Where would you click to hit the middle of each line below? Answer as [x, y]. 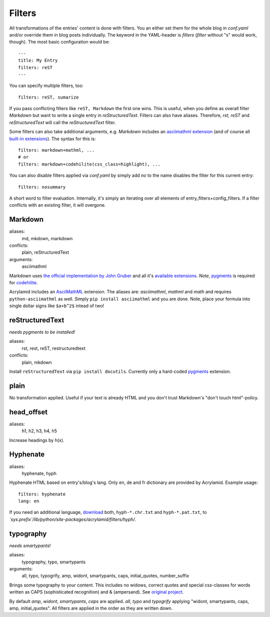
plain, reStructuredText [45, 252]
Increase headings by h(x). [37, 440]
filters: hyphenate [42, 494]
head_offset [28, 412]
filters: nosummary [42, 187]
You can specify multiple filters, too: [46, 86]
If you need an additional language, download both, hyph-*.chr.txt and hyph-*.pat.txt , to [108, 512]
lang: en [29, 501]
